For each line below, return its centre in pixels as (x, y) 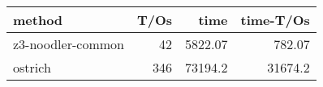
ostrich (32, 67)
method (38, 20)
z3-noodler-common (69, 44)
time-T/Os (275, 20)
